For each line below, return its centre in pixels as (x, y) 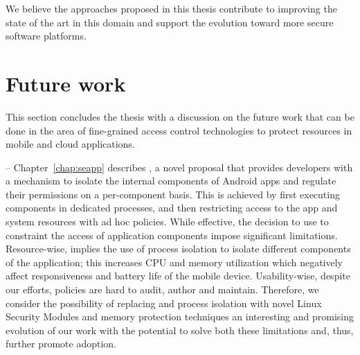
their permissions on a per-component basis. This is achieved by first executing (173, 194)
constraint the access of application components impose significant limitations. (172, 235)
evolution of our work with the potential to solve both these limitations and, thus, (180, 330)
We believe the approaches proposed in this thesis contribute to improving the (171, 8)
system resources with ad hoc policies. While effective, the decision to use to (167, 222)
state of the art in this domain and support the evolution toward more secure (170, 22)
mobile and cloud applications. (70, 144)
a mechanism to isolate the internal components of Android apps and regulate (171, 181)
